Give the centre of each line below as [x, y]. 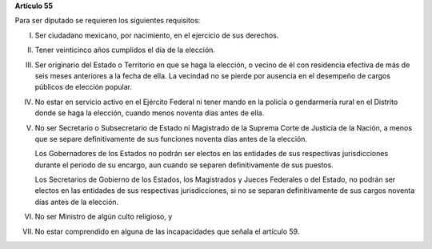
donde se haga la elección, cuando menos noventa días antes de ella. [150, 113]
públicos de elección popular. [83, 87]
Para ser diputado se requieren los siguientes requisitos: [108, 21]
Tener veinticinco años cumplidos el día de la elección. [125, 50]
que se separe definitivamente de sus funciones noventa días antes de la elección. [171, 139]
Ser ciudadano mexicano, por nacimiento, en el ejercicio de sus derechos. [157, 35]
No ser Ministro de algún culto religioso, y [104, 217]
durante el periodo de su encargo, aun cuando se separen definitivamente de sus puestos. [184, 165]
